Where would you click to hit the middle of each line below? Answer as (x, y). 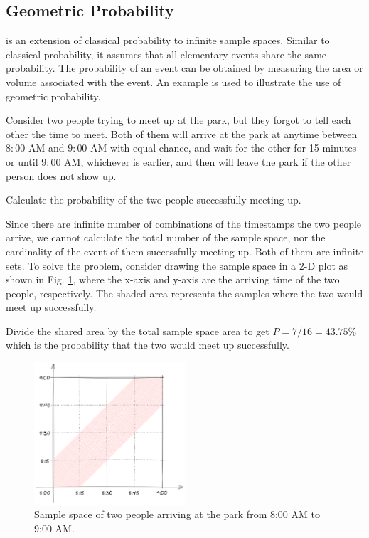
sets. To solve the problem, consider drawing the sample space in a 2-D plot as (177, 265)
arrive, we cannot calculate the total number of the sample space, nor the (166, 237)
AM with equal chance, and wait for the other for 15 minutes (224, 148)
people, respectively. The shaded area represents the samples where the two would (184, 293)
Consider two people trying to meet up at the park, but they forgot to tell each (178, 120)
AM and (46, 148)
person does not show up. (61, 175)
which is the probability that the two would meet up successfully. (148, 345)
